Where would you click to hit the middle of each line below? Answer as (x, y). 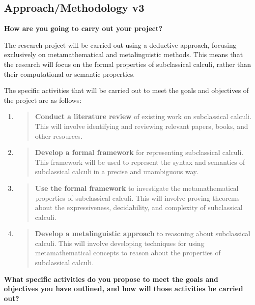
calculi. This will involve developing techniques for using (120, 243)
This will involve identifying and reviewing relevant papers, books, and (142, 126)
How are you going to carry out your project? (83, 28)
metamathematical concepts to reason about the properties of (128, 253)
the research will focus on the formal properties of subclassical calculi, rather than (127, 64)
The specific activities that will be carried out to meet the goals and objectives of (127, 90)
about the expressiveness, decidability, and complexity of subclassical (139, 207)
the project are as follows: (43, 100)
